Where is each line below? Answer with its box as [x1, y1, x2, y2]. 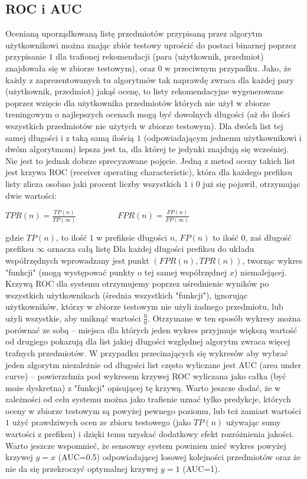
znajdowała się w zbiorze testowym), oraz [5, 61, 155, 74]
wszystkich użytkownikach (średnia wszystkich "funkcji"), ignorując [5, 288, 248, 301]
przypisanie [5, 50, 46, 63]
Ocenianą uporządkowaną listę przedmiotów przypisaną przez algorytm [5, 27, 263, 40]
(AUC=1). [182, 462, 220, 474]
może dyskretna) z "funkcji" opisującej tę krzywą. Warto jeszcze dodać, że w [5, 381, 281, 393]
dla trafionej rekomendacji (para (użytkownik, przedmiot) [55, 50, 264, 63]
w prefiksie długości [96, 231, 167, 243]
